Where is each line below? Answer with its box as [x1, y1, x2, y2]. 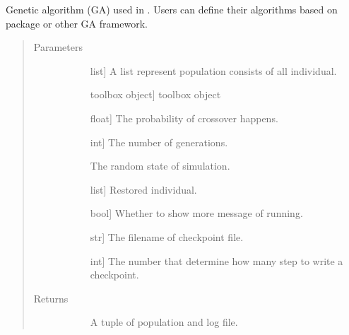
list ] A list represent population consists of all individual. [90, 63, 337, 78]
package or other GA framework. [6, 16, 148, 30]
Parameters [33, 40, 83, 54]
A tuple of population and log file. [90, 315, 238, 329]
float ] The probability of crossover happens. [90, 110, 278, 125]
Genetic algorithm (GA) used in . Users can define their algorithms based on [6, 2, 338, 16]
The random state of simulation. [90, 158, 230, 173]
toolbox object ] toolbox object [90, 87, 221, 102]
